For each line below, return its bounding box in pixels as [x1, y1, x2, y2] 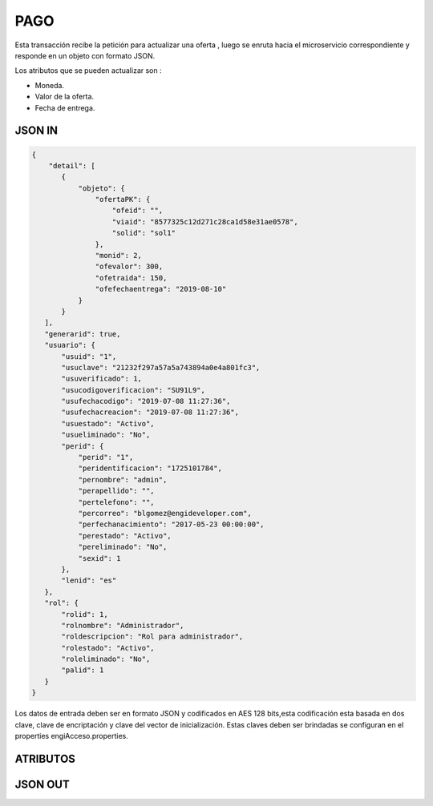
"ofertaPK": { [95, 195, 151, 204]
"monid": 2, [95, 251, 142, 260]
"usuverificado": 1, [61, 374, 142, 384]
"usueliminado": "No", [61, 430, 151, 440]
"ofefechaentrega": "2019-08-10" [95, 284, 227, 294]
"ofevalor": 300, [95, 262, 164, 272]
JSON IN [14, 124, 59, 138]
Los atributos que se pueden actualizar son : [14, 66, 162, 75]
